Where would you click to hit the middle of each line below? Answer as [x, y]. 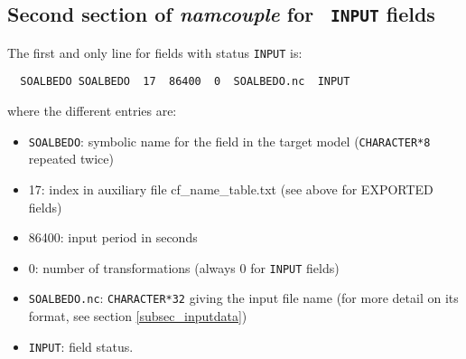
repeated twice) [71, 159]
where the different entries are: [92, 111]
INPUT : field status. [81, 346]
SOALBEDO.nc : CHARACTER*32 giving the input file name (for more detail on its [243, 298]
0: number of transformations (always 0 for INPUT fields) [184, 267]
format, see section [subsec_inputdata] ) [138, 316]
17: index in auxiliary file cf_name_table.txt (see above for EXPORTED [231, 189]
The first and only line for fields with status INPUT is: [155, 52]
